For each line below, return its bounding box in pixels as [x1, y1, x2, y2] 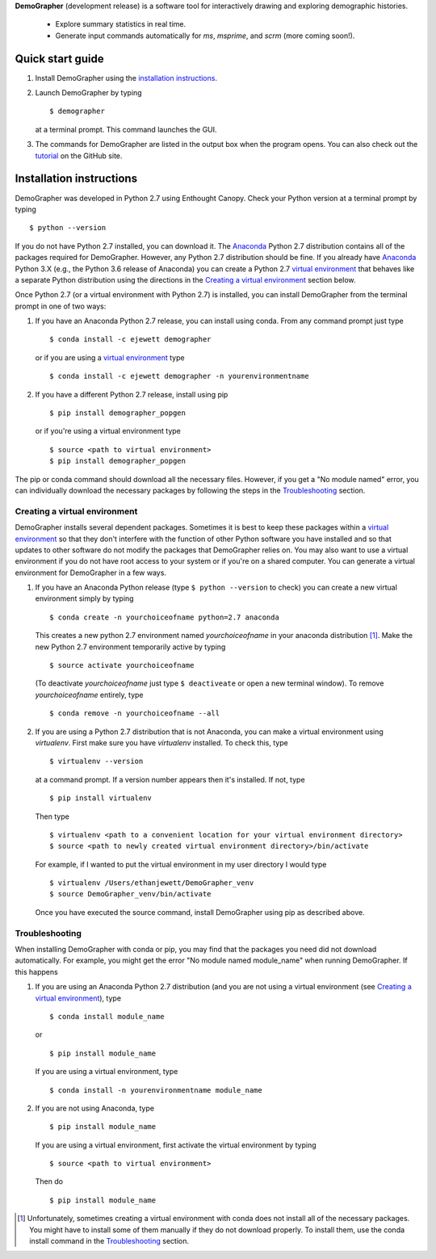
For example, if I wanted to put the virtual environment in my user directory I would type [35, 859, 327, 869]
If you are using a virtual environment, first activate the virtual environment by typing [35, 1139, 317, 1150]
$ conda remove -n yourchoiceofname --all [49, 709, 220, 718]
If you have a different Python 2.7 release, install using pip [35, 389, 228, 399]
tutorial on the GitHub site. [35, 150, 123, 161]
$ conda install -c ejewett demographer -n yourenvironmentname [49, 371, 310, 381]
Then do [35, 1177, 64, 1186]
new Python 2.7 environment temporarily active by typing [35, 642, 226, 652]
